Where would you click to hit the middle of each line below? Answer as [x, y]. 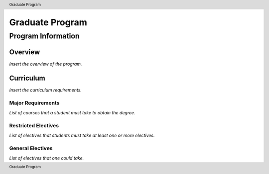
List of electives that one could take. [47, 158]
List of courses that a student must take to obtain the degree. [72, 113]
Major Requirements [34, 103]
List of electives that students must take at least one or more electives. [82, 135]
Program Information [44, 36]
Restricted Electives [34, 125]
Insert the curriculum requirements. [46, 90]
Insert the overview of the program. [46, 64]
